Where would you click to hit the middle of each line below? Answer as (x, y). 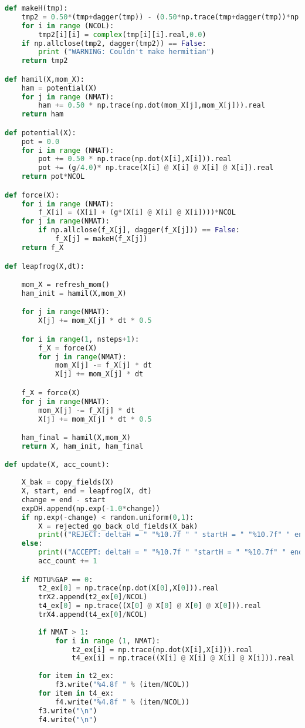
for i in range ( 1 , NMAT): (107, 641)
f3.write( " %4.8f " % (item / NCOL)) (122, 685)
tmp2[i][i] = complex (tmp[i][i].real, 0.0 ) (122, 34)
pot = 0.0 (40, 141)
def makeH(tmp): (36, 8)
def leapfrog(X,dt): (45, 266)
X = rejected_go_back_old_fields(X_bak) (118, 526)
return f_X (43, 247)
